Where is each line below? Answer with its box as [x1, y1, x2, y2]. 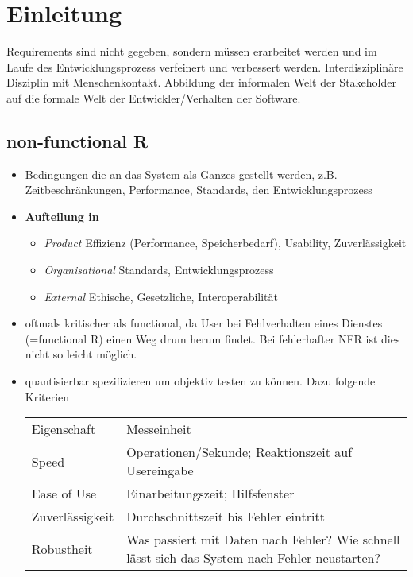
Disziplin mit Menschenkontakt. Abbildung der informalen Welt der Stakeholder [6, 74, 396, 91]
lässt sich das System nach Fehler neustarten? [126, 548, 381, 567]
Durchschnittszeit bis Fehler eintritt [126, 507, 325, 526]
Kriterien [25, 388, 70, 405]
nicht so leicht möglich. [25, 346, 137, 362]
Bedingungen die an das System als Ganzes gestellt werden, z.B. [25, 165, 338, 182]
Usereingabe [126, 461, 194, 480]
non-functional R [6, 128, 149, 153]
